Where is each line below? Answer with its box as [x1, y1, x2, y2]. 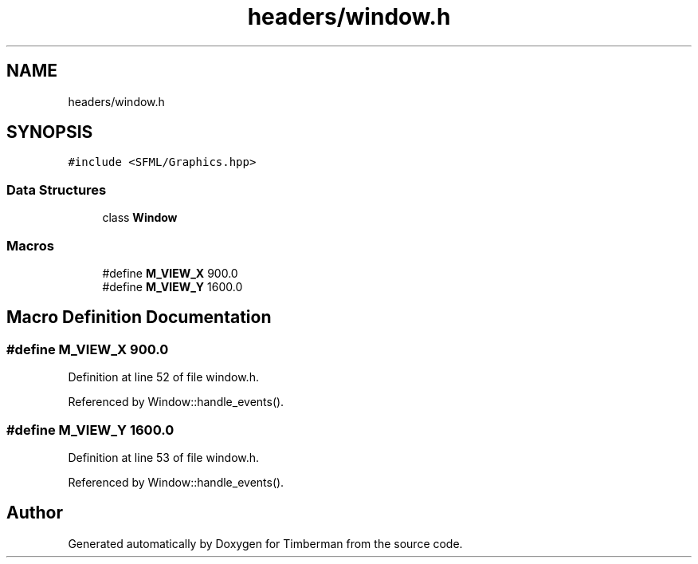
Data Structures [6, 181, 107, 198]
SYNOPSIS [6, 122, 93, 143]
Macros [6, 237, 54, 254]
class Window [102, 211, 178, 225]
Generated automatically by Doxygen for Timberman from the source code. [68, 536, 463, 550]
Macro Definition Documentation [6, 307, 272, 328]
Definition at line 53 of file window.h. [68, 450, 260, 464]
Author [6, 503, 63, 523]
